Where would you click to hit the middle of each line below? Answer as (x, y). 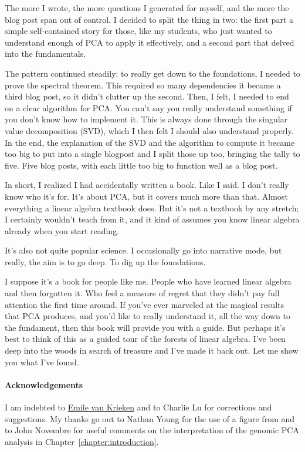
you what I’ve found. (42, 362)
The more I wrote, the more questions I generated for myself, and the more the (147, 8)
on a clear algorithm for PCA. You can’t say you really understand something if (148, 107)
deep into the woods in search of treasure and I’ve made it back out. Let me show (152, 350)
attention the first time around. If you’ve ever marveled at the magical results (145, 304)
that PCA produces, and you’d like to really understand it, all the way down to (148, 316)
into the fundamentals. (45, 54)
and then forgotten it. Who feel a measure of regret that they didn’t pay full (142, 293)
